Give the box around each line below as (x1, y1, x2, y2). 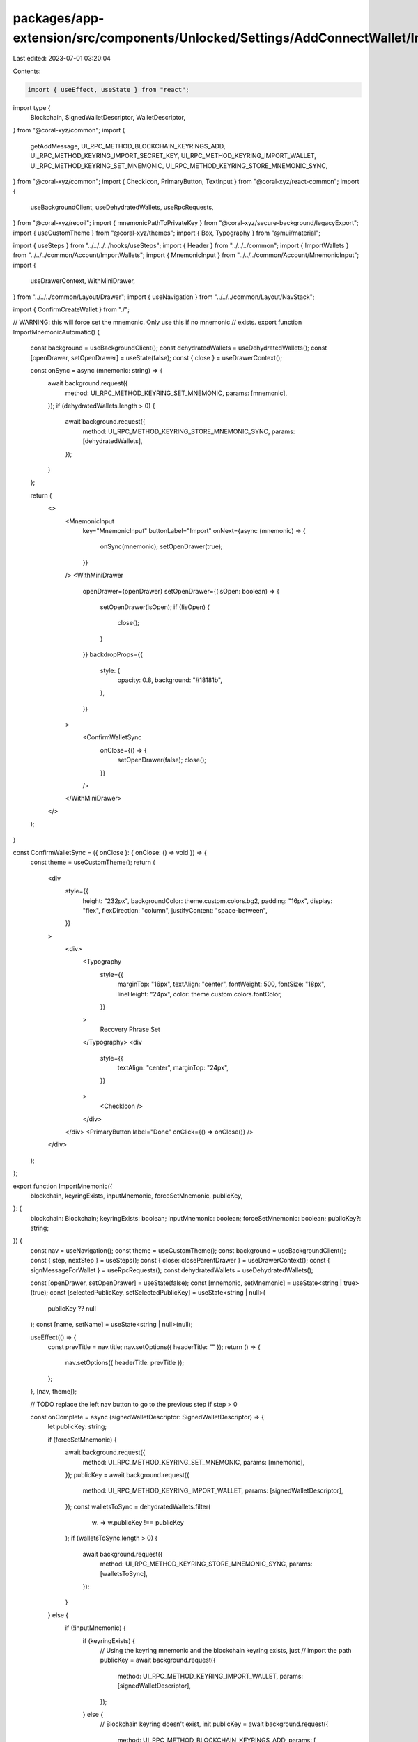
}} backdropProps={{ (82, 650, 143, 658)
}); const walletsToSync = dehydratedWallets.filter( (65, 1502, 211, 1511)
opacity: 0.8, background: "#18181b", (117, 676, 223, 684)
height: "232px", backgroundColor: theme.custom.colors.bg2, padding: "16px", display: (82, 896, 333, 905)
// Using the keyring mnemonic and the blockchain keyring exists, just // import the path (100, 1646, 352, 1654)
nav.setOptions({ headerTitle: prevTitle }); (65, 1359, 185, 1367)
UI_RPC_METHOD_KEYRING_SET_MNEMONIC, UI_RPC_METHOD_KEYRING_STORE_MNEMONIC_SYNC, (30, 161, 328, 170)
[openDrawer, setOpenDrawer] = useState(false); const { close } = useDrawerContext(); (30, 353, 282, 362)
